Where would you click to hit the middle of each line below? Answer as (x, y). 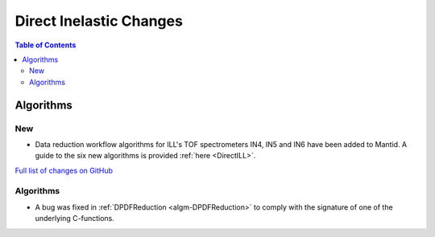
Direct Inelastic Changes (99, 21)
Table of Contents (46, 45)
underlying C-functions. (75, 219)
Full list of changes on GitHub (64, 170)
